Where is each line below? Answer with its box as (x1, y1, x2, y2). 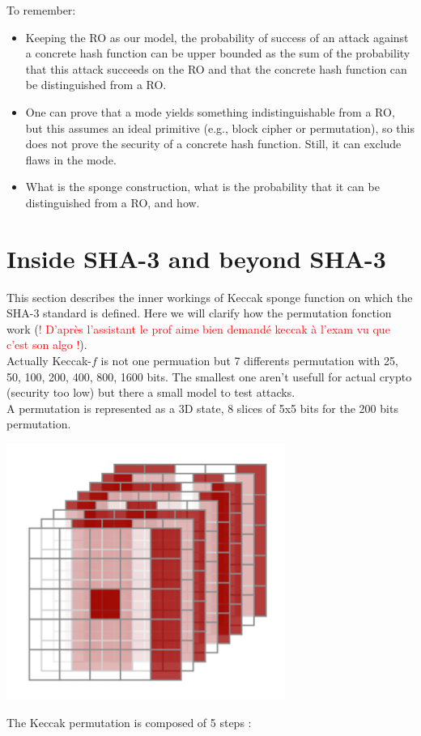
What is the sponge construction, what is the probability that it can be (25, 178, 380, 195)
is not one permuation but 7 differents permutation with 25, (100, 352, 398, 369)
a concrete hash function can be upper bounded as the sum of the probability (25, 45, 410, 62)
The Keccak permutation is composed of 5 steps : (6, 713, 252, 730)
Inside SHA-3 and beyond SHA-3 (6, 241, 386, 274)
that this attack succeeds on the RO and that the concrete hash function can (25, 60, 407, 77)
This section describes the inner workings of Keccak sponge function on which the (6, 288, 413, 305)
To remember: (6, 2, 76, 18)
